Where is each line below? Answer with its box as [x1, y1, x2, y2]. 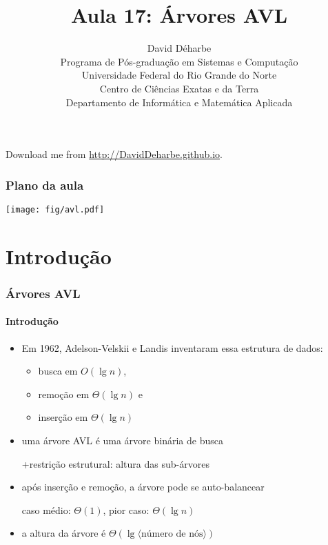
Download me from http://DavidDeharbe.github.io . [6, 147, 223, 161]
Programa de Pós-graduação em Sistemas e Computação [60, 54, 298, 68]
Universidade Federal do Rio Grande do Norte [81, 68, 277, 82]
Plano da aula [6, 176, 84, 193]
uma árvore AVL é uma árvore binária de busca [21, 433, 223, 447]
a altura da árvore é [21, 526, 106, 540]
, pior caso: [103, 502, 150, 517]
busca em [38, 364, 78, 378]
